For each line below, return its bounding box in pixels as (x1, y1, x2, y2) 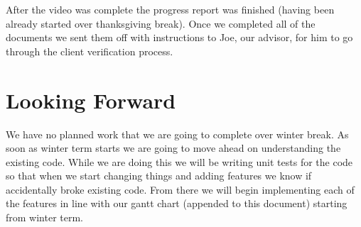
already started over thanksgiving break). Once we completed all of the (6, 16, 316, 31)
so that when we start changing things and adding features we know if (6, 168, 312, 183)
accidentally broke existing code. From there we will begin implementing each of (6, 182, 355, 196)
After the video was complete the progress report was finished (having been (6, 2, 335, 16)
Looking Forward (6, 85, 176, 114)
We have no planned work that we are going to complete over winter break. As (6, 126, 349, 141)
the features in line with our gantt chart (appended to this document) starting (6, 196, 347, 211)
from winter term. (6, 210, 84, 225)
